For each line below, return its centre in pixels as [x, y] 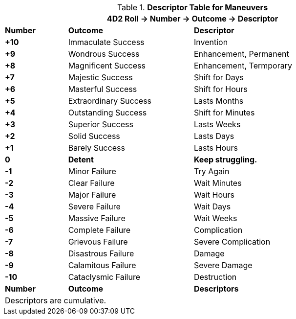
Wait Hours [214, 195]
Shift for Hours [221, 89]
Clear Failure [91, 183]
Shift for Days [219, 77]
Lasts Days [214, 136]
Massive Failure [97, 218]
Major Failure [92, 195]
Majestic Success [100, 77]
